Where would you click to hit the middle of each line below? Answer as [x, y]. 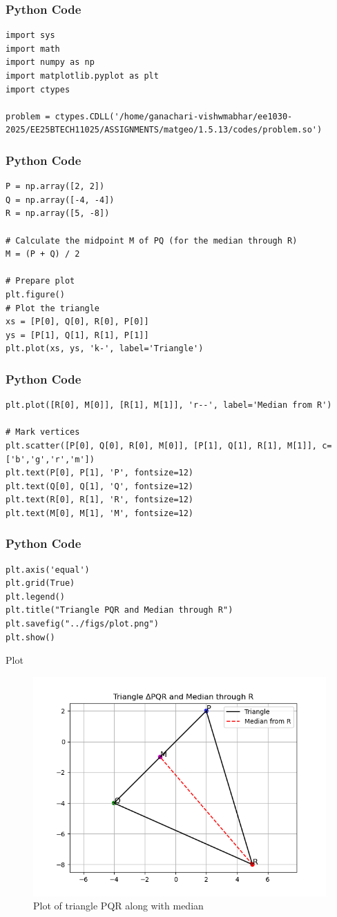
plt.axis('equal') [48, 570]
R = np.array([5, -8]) [58, 214]
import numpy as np [50, 62]
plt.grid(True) [40, 583]
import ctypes [38, 89]
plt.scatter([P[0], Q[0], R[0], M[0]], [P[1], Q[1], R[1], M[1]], [162, 445]
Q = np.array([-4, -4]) [60, 200]
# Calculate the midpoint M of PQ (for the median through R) [152, 240]
